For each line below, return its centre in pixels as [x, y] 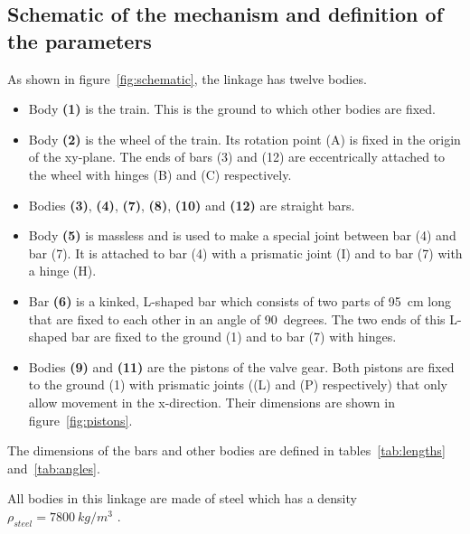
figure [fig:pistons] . [80, 420]
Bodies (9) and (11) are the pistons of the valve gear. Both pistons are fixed [241, 366]
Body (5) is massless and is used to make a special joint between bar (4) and [242, 235]
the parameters [80, 40]
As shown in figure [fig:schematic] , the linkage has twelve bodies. [187, 78]
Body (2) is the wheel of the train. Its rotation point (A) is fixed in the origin [244, 139]
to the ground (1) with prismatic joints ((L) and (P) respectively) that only [238, 384]
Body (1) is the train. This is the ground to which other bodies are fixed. [232, 109]
